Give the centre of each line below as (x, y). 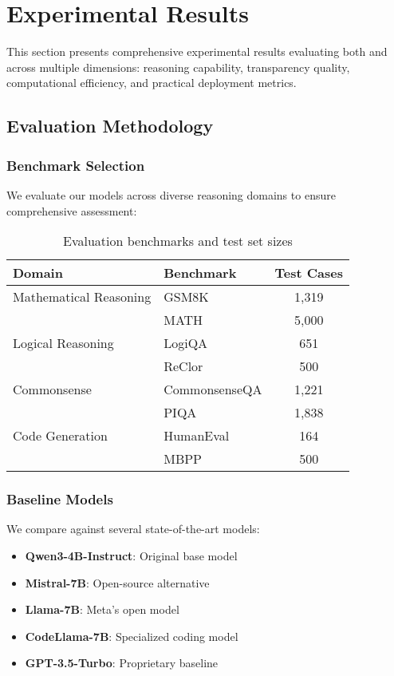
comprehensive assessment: (72, 210)
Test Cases (309, 273)
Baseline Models (60, 499)
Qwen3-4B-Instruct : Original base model (131, 555)
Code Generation (60, 436)
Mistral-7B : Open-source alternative (117, 582)
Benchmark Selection (76, 165)
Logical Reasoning (63, 343)
